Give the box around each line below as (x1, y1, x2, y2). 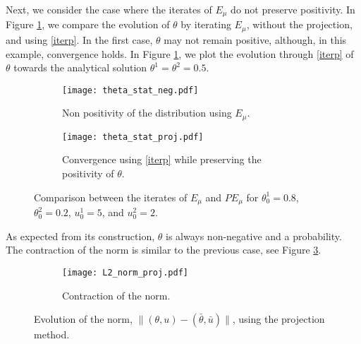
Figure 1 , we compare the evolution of (6, 17, 170, 32)
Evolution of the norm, (34, 312, 133, 326)
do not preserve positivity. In (231, 2, 355, 16)
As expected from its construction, (6, 228, 155, 243)
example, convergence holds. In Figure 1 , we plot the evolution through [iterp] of (6, 46, 354, 61)
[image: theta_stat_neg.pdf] (62, 85, 199, 95)
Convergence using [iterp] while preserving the (62, 152, 262, 167)
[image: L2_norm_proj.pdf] (62, 267, 188, 278)
